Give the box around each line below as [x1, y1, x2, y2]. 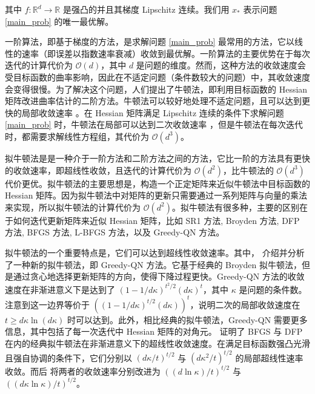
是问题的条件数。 [239, 283, 307, 295]
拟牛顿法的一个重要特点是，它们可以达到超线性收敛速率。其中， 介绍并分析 [5, 246, 305, 258]
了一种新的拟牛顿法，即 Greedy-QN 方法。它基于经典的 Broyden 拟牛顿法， [5, 258, 302, 271]
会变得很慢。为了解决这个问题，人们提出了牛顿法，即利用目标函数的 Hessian [5, 82, 308, 95]
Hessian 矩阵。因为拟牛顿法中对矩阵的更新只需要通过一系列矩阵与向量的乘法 [5, 189, 308, 202]
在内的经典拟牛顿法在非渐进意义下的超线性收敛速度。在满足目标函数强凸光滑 [5, 337, 310, 350]
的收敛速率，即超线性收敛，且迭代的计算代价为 [5, 163, 191, 176]
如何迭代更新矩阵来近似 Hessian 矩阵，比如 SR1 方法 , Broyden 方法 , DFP [13, 214, 300, 226]
